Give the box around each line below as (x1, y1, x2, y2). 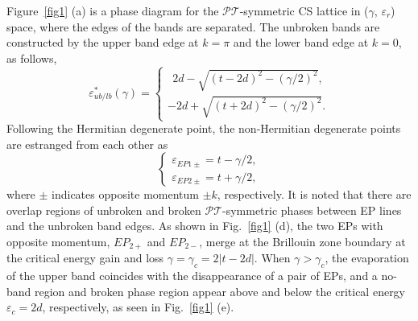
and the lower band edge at (233, 34, 369, 51)
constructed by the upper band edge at (6, 34, 199, 51)
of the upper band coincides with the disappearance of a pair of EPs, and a (6, 267, 378, 284)
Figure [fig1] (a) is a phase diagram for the (6, 2, 219, 19)
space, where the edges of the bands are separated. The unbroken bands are (6, 18, 380, 35)
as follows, (6, 49, 57, 66)
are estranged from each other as (6, 135, 168, 152)
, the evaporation (325, 249, 409, 266)
